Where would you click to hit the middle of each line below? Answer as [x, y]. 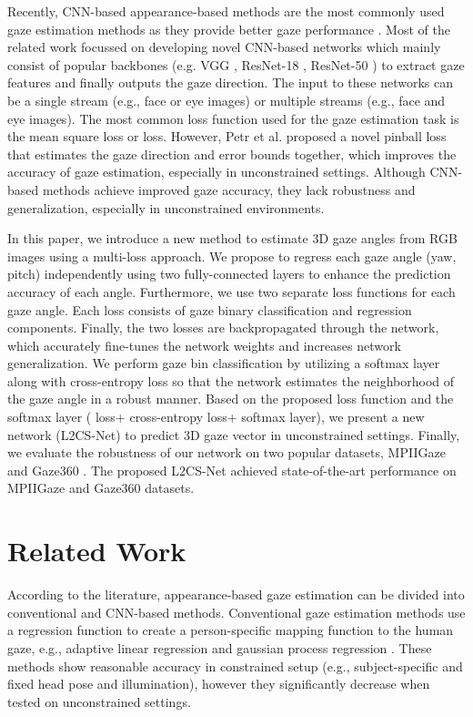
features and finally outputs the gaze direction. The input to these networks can [231, 82]
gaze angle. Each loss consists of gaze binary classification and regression [210, 309]
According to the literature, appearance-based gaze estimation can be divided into [236, 594]
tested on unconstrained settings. [99, 701]
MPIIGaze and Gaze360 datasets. [101, 488]
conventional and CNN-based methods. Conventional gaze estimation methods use [236, 612]
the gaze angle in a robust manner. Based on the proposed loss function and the [231, 399]
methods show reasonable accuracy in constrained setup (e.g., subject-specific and [235, 666]
